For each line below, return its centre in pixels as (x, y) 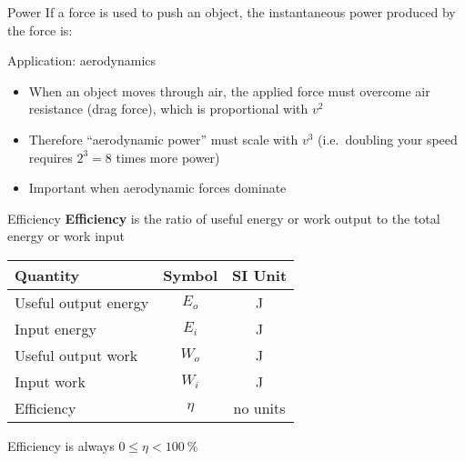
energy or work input (66, 236)
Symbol (191, 275)
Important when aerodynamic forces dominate (157, 188)
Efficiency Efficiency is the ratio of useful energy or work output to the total (224, 218)
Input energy (56, 328)
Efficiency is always (61, 445)
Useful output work (76, 355)
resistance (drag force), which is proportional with (168, 109)
